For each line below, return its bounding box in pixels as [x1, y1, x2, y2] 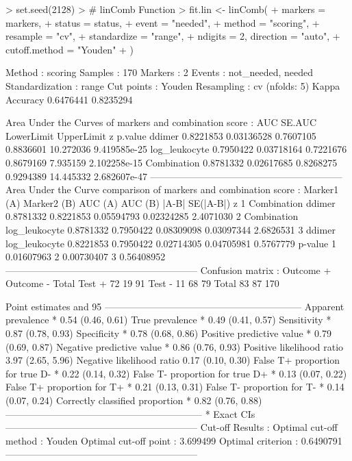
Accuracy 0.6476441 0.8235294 [5, 92, 133, 106]
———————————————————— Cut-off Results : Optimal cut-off [5, 420, 338, 434]
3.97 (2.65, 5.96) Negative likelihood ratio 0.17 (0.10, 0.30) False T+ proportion [5, 353, 340, 367]
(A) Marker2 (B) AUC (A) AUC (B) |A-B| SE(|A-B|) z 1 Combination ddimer [5, 195, 336, 210]
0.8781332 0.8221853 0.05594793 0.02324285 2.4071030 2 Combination [5, 209, 299, 223]
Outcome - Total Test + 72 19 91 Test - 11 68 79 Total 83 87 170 [5, 276, 279, 290]
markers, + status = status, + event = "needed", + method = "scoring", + [5, 15, 320, 29]
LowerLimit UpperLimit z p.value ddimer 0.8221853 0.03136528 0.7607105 [5, 128, 316, 142]
